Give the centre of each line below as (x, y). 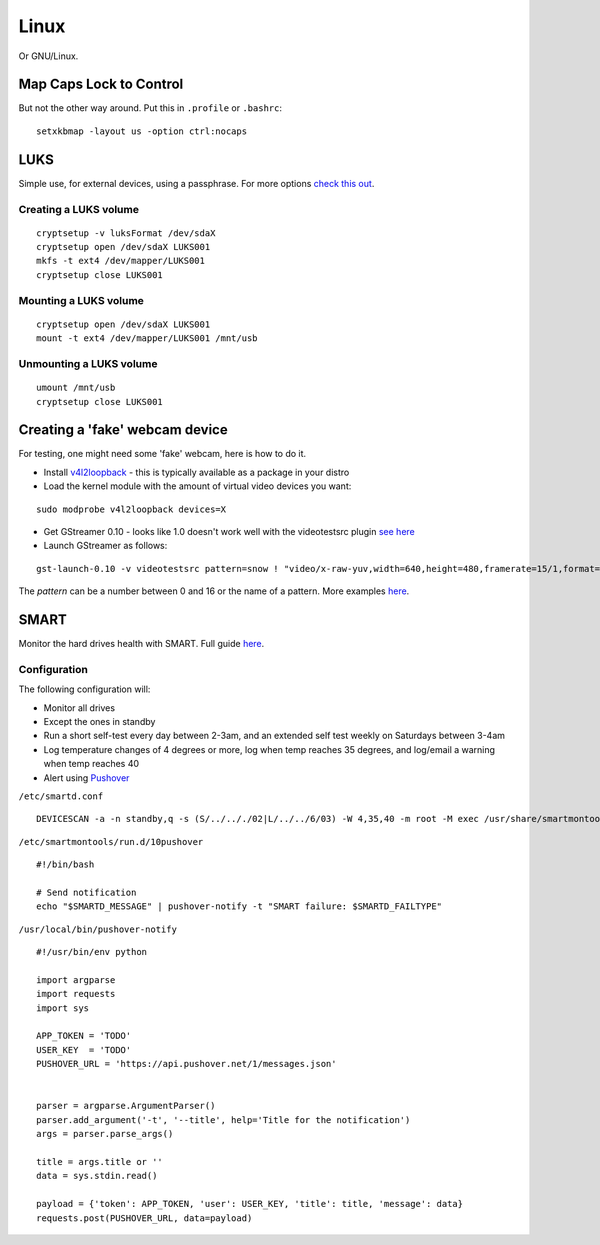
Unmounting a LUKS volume (88, 363)
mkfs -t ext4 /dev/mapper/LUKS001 (120, 261)
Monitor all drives (79, 707)
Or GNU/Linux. (48, 56)
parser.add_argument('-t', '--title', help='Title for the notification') (223, 1119)
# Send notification (86, 892)
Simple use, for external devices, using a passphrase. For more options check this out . (196, 183)
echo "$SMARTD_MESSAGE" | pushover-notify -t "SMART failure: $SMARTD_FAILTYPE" (239, 906)
